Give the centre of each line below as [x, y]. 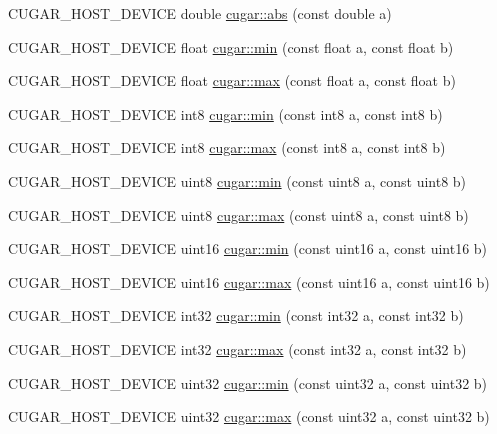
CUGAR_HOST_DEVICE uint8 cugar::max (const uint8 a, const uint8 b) [238, 214]
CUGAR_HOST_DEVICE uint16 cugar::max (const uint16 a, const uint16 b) [249, 281]
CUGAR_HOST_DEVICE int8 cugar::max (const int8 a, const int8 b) [227, 147]
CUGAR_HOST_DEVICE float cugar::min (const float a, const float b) [231, 46]
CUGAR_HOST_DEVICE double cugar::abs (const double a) [200, 13]
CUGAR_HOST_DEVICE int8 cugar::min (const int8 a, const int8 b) [225, 113]
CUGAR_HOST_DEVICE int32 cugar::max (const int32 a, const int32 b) [237, 348]
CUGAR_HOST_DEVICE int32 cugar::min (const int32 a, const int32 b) [236, 315]
